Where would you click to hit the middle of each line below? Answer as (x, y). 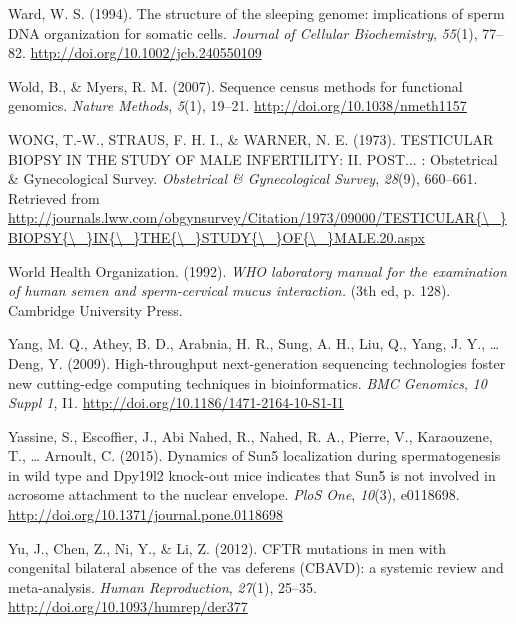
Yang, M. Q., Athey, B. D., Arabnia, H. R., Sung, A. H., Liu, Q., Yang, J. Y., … (254, 343)
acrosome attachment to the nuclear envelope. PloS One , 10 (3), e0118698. (234, 494)
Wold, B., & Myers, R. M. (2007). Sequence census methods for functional (235, 85)
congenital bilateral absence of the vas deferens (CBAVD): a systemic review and (256, 567)
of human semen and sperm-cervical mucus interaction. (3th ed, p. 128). (229, 290)
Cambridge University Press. (95, 309)
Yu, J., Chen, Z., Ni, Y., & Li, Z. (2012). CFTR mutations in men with (227, 547)
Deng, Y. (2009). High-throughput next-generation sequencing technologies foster (257, 362)
